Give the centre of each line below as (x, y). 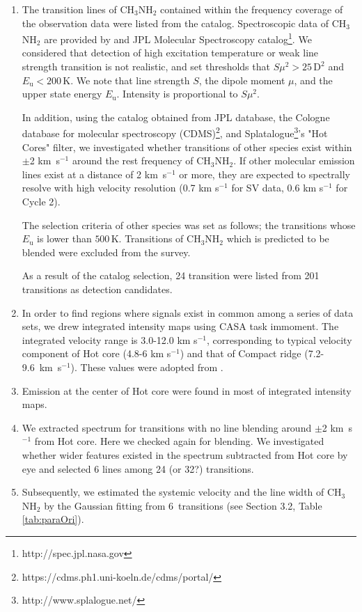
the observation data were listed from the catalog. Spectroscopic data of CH (184, 23)
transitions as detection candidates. (97, 289)
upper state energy (62, 94)
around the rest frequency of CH (141, 160)
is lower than (64, 238)
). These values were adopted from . (147, 367)
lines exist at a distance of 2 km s (94, 174)
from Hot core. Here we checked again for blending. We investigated (179, 441)
